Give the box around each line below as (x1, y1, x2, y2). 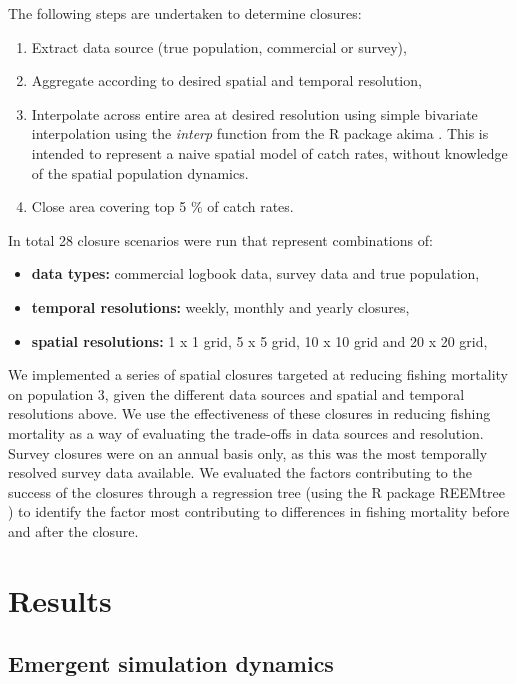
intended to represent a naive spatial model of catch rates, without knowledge (31, 142, 508, 163)
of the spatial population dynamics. (31, 162, 249, 183)
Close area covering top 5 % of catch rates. (31, 196, 294, 217)
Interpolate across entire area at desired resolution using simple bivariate (31, 103, 478, 124)
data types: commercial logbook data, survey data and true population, (31, 263, 480, 284)
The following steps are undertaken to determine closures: (8, 3, 362, 23)
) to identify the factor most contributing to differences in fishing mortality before (8, 501, 510, 522)
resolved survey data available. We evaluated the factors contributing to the (8, 462, 472, 483)
